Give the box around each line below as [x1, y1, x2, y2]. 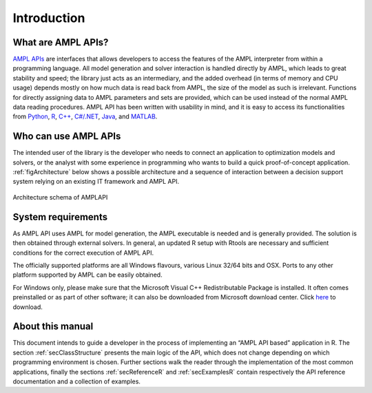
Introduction [12, 10, 85, 25]
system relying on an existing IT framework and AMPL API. [12, 178, 179, 186]
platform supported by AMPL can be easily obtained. [12, 270, 163, 279]
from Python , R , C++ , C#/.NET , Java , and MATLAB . [12, 112, 158, 120]
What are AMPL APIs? [12, 36, 109, 48]
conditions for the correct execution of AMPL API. [12, 248, 154, 257]
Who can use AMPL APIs [12, 131, 121, 142]
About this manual [12, 321, 94, 332]
